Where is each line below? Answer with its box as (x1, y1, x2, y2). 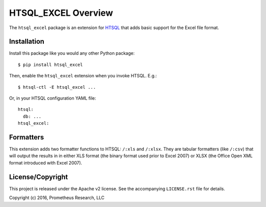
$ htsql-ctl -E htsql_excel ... (18, 84, 96, 90)
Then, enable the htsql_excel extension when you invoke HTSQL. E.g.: (9, 73, 157, 79)
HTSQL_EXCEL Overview (9, 7, 113, 18)
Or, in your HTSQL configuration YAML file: (9, 95, 96, 101)
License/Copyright (9, 172, 68, 181)
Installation (9, 37, 44, 46)
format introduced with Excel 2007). (9, 160, 82, 166)
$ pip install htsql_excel (18, 62, 83, 68)
